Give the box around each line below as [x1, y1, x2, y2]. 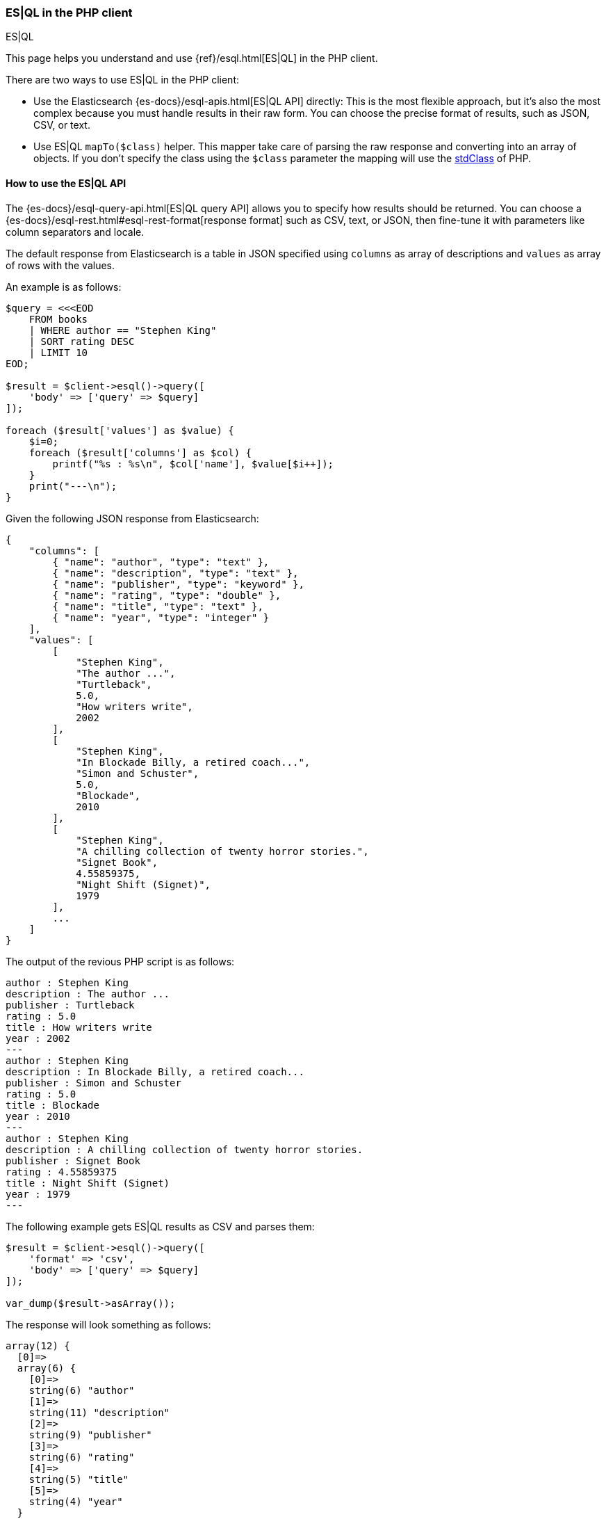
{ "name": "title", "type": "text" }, [52, 600, 263, 612]
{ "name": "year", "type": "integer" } [52, 611, 270, 623]
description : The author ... [6, 988, 170, 999]
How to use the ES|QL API [6, 177, 126, 189]
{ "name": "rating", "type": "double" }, [52, 589, 281, 601]
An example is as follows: [6, 280, 122, 293]
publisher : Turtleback [6, 999, 135, 1011]
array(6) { [17, 1362, 76, 1374]
